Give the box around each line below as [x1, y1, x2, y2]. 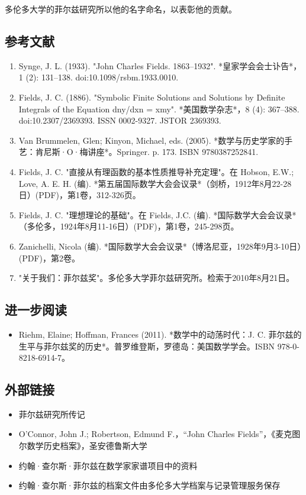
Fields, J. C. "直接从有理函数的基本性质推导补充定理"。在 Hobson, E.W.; [18, 165, 294, 177]
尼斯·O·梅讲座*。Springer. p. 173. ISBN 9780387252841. [43, 145, 259, 158]
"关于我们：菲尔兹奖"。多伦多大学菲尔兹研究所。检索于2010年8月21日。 [18, 271, 295, 284]
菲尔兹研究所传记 [18, 407, 85, 420]
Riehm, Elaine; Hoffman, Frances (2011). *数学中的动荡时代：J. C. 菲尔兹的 [18, 328, 302, 340]
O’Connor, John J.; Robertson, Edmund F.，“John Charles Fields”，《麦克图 [18, 428, 301, 440]
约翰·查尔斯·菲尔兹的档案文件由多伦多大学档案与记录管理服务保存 [18, 479, 281, 491]
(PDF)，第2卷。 [18, 251, 80, 264]
